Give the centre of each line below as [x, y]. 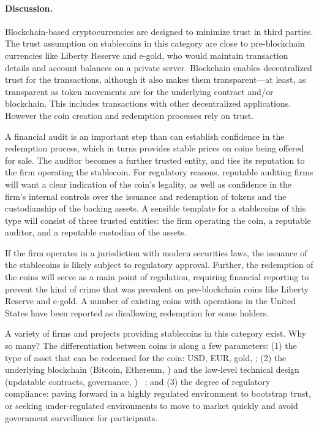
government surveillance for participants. [81, 417]
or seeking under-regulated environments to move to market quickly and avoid [152, 406]
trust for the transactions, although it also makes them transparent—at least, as [156, 79]
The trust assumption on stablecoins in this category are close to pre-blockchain [155, 43]
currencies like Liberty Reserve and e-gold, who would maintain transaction [147, 55]
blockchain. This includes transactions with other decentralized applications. [148, 103]
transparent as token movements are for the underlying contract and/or [139, 91]
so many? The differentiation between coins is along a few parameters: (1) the [151, 346]
